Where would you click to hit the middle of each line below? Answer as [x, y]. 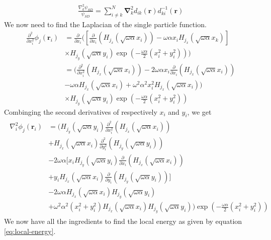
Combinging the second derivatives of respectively [81, 111]
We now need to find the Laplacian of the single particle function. [105, 24]
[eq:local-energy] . [30, 231]
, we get [199, 111]
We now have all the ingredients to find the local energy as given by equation [123, 221]
